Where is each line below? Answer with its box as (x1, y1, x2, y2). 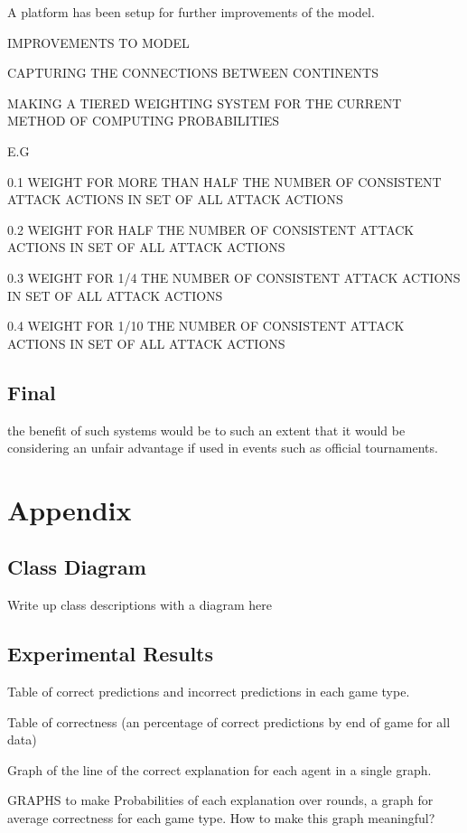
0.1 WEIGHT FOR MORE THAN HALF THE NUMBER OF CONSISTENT (7, 172, 442, 191)
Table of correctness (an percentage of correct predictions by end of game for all (7, 712, 451, 731)
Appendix (7, 491, 132, 528)
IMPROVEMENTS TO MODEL (7, 33, 190, 51)
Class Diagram (7, 553, 146, 581)
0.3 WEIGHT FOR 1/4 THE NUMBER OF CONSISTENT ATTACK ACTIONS (7, 267, 461, 286)
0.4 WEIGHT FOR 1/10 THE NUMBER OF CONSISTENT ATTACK (7, 316, 405, 335)
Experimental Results (7, 640, 213, 668)
